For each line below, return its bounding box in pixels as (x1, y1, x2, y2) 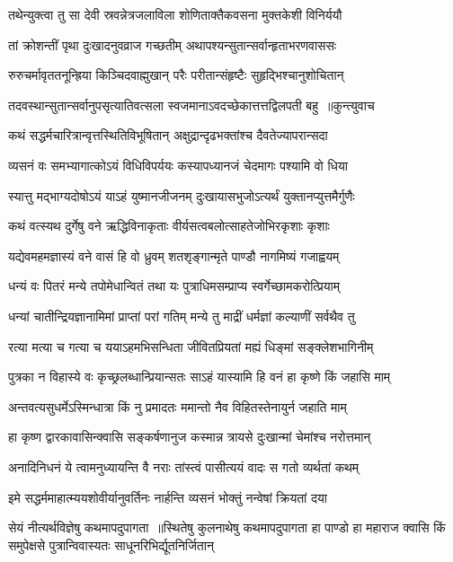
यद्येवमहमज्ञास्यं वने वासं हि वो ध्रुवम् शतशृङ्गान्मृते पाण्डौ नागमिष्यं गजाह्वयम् (8, 246, 340, 265)
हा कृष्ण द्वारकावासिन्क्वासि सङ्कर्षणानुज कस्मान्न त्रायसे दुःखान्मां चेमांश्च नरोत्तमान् (8, 427, 371, 446)
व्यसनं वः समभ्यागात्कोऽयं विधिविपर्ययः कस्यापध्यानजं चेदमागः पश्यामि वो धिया (8, 155, 348, 174)
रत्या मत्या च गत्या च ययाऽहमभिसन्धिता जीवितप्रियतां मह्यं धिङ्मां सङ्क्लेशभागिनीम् (8, 337, 374, 356)
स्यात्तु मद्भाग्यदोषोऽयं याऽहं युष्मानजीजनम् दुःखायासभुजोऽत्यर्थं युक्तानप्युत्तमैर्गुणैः (8, 186, 355, 205)
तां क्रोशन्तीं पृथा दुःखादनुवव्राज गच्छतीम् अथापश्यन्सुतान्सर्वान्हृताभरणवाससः (8, 35, 337, 54)
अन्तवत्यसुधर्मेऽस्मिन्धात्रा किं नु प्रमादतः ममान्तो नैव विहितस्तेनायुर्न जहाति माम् (8, 397, 347, 416)
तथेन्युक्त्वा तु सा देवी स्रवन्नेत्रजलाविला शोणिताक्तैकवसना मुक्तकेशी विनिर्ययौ (8, 5, 342, 23)
